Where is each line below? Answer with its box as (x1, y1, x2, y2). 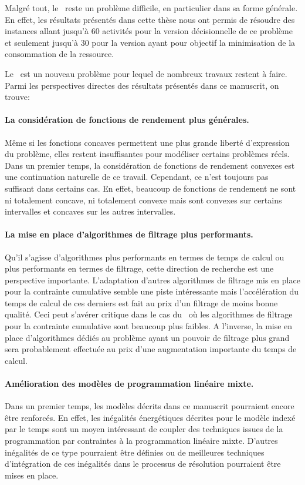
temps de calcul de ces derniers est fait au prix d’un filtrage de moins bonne (5, 296, 278, 309)
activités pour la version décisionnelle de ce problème (102, 25, 293, 37)
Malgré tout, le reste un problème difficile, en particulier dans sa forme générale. (5, 2, 298, 14)
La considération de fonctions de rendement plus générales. (5, 113, 249, 126)
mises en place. (5, 469, 59, 481)
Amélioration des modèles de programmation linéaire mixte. (5, 377, 254, 390)
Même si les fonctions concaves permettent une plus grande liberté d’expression (5, 136, 290, 148)
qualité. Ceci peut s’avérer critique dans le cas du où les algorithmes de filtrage (5, 308, 293, 320)
